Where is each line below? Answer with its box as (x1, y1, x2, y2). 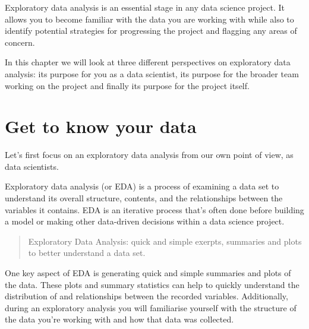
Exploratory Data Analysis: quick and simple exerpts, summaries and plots (28, 235, 302, 247)
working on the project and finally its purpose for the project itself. (5, 79, 250, 91)
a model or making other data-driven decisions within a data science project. (5, 215, 285, 227)
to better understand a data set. (28, 246, 146, 259)
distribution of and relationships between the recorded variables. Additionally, (5, 290, 288, 302)
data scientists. (5, 160, 59, 172)
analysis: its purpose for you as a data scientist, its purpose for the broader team (5, 67, 299, 80)
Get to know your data (5, 114, 197, 138)
